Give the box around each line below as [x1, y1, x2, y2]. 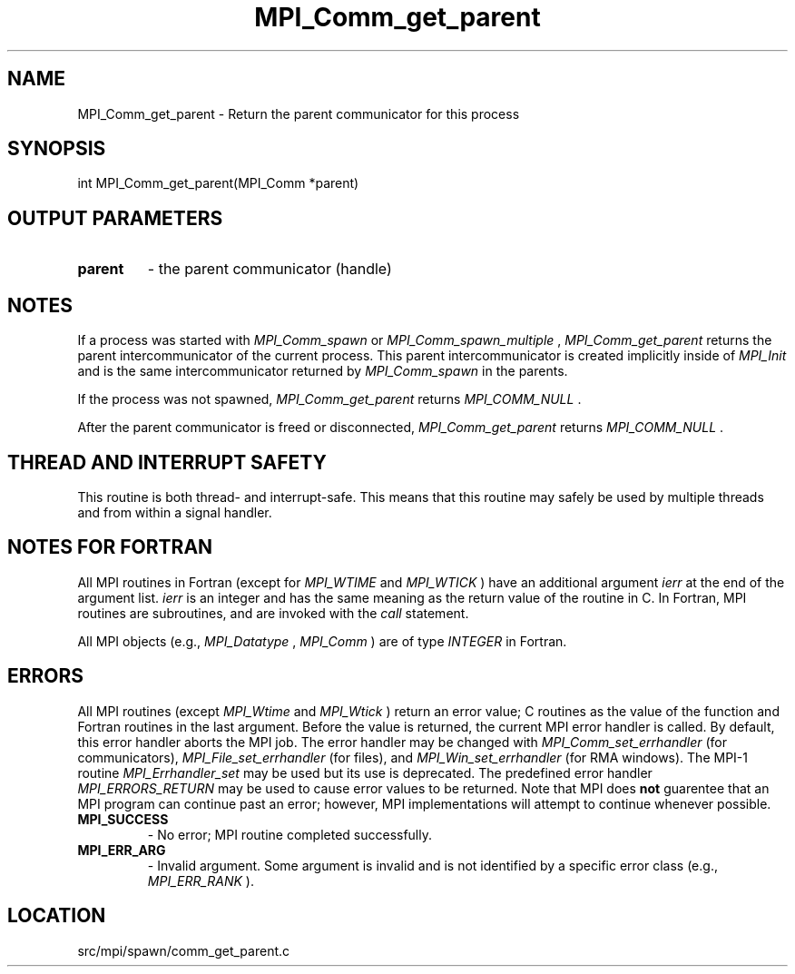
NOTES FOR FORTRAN [7, 536, 213, 559]
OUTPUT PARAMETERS [7, 206, 223, 230]
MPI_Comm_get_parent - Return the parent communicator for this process [77, 105, 520, 122]
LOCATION [7, 904, 106, 928]
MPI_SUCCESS [77, 811, 169, 827]
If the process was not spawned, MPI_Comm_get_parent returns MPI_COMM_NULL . [77, 391, 582, 408]
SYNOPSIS [7, 137, 106, 161]
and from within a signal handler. [77, 504, 272, 520]
